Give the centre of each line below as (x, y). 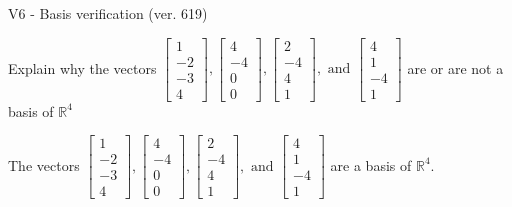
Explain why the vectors (82, 67)
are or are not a (455, 67)
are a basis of (371, 164)
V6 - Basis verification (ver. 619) (108, 13)
